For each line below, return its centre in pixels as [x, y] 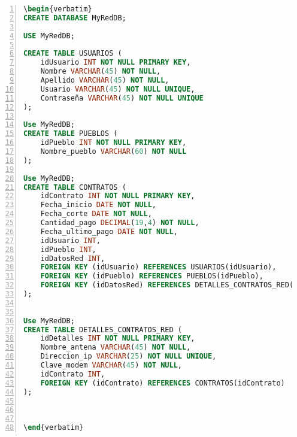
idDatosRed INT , [73, 258]
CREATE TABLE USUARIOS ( [73, 54]
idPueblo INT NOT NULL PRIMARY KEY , [113, 143]
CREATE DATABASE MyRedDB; [75, 18]
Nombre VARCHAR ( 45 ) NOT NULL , [101, 72]
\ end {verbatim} [54, 428]
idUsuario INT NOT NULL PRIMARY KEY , [116, 63]
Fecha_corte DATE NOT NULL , [96, 214]
